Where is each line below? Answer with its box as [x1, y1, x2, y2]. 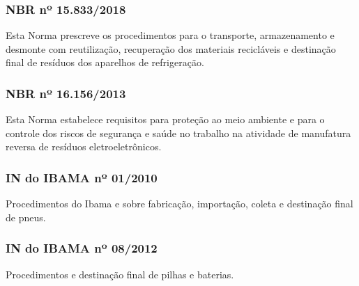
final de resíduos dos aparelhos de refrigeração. [6, 55, 204, 70]
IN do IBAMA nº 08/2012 [6, 239, 158, 257]
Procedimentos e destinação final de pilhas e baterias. [6, 267, 234, 281]
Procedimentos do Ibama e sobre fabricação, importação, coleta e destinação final [6, 196, 353, 211]
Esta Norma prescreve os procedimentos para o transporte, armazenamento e [6, 28, 335, 42]
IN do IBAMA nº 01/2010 [6, 168, 158, 186]
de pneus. [6, 209, 46, 224]
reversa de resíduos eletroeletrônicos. [6, 139, 162, 154]
